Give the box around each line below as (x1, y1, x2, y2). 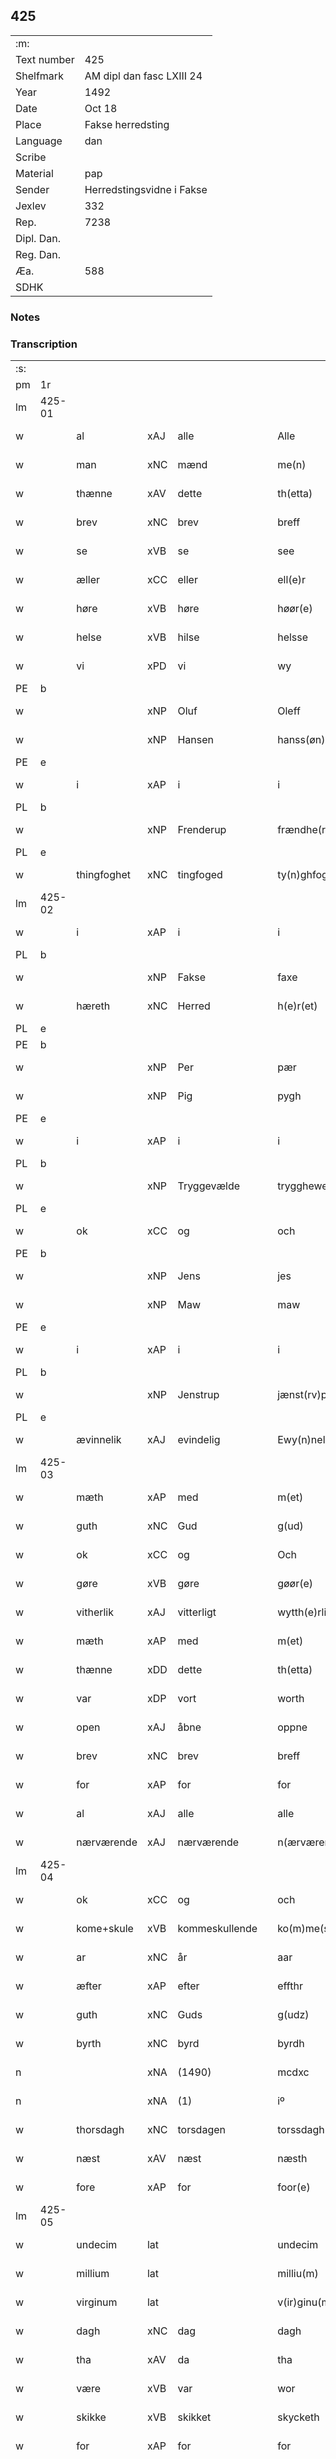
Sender (15, 182, 50, 196)
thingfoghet (76, 868, 132, 882)
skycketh (277, 2410, 320, 2424)
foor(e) (277, 2180, 311, 2194)
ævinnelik (76, 1433, 122, 1447)
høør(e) (277, 602, 313, 616)
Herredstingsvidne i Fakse (84, 182, 208, 196)
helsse (277, 630, 309, 644)
